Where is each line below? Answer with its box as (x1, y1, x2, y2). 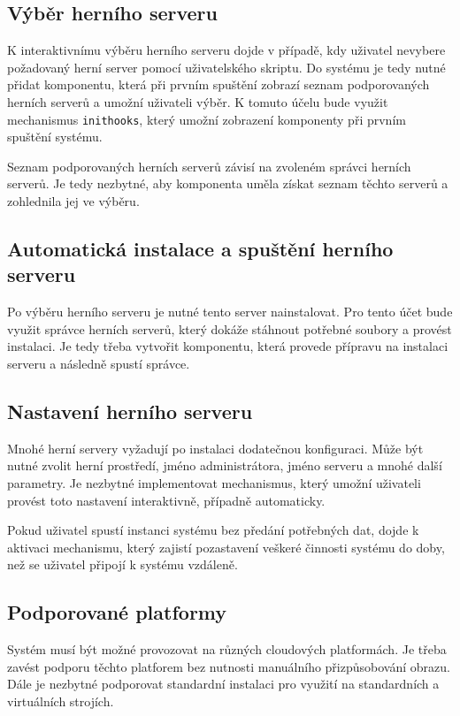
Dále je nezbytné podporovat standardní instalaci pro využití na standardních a (7, 674, 440, 693)
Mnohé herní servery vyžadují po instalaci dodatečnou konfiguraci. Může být (7, 438, 424, 457)
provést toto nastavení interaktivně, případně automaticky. (7, 491, 326, 509)
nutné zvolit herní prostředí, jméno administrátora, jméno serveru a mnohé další (7, 456, 442, 475)
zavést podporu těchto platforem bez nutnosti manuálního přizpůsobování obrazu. (7, 657, 450, 675)
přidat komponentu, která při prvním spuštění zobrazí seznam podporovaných (7, 75, 430, 94)
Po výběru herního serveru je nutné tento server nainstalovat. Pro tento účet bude (7, 302, 453, 321)
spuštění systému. (7, 127, 103, 146)
